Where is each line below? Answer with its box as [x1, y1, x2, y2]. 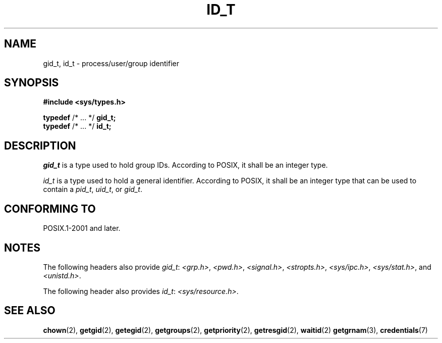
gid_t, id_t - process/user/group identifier [43, 59, 179, 68]
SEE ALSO [4, 304, 56, 317]
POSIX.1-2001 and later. [43, 224, 121, 233]
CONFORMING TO [4, 202, 96, 215]
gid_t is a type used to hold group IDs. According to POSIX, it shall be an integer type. [43, 161, 328, 170]
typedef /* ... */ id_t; [43, 122, 112, 131]
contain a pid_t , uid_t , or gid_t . [43, 185, 142, 194]
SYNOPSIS [4, 76, 59, 89]
